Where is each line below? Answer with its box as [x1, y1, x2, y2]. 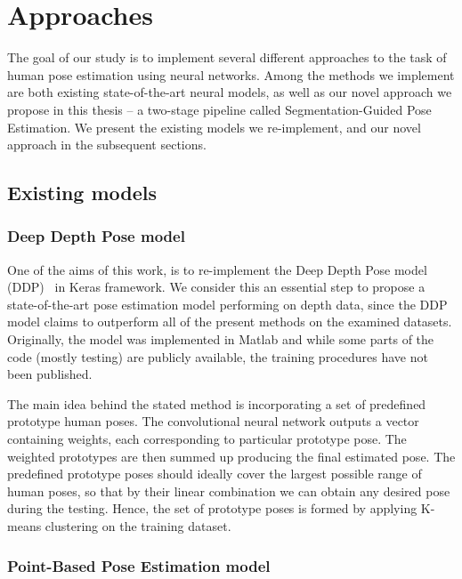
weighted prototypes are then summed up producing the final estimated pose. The [7, 446, 456, 465]
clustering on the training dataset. [45, 517, 231, 535]
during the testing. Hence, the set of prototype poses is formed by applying [7, 499, 417, 518]
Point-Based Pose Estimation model [7, 554, 271, 576]
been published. [7, 365, 93, 383]
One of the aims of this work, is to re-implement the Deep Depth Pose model [7, 260, 427, 278]
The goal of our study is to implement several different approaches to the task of [7, 48, 447, 67]
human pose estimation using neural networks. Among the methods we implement [7, 65, 455, 84]
